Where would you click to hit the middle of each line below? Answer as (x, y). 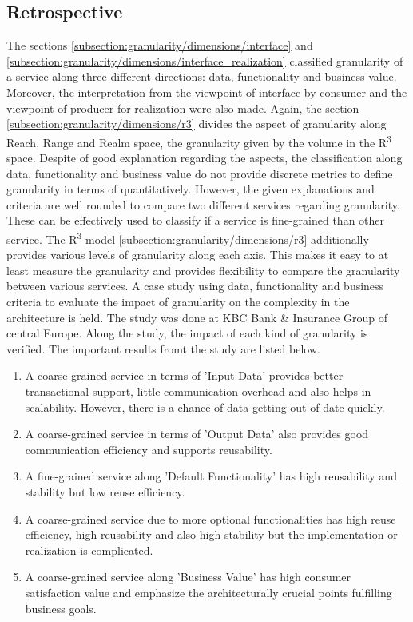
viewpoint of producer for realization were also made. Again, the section (183, 108)
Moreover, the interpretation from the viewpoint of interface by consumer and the (207, 92)
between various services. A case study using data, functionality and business (195, 286)
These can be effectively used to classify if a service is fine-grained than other (196, 220)
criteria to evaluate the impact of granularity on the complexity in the (178, 302)
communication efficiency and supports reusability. (149, 449)
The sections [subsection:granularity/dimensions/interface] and (160, 45)
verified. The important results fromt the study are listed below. (163, 348)
